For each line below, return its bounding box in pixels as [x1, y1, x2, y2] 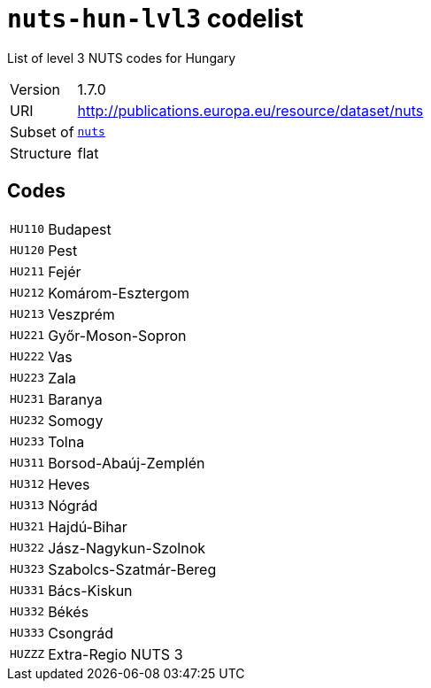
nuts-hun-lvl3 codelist [7, 4, 304, 34]
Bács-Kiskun [48, 581, 133, 599]
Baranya [48, 390, 103, 408]
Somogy [48, 411, 104, 429]
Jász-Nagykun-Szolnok [48, 538, 206, 557]
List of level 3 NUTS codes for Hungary [7, 50, 236, 66]
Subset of [10, 122, 74, 141]
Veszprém [48, 305, 115, 323]
